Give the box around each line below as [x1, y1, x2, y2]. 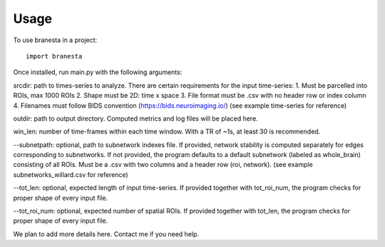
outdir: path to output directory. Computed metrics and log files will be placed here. [13, 114, 258, 123]
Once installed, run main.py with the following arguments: [13, 68, 183, 76]
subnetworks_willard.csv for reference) [13, 170, 128, 178]
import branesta [26, 52, 83, 60]
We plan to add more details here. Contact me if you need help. [13, 229, 200, 238]
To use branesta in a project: [13, 36, 98, 44]
